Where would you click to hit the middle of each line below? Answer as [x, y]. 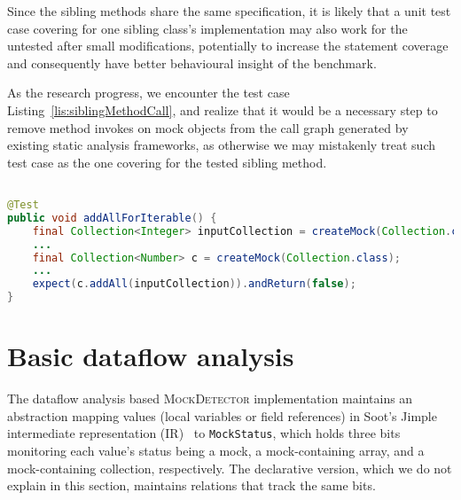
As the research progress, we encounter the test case [148, 93]
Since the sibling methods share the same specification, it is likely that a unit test [229, 11]
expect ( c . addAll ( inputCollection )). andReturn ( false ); [194, 284]
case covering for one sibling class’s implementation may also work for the [207, 28]
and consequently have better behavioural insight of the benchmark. [192, 62]
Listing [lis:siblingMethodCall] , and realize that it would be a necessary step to [223, 109]
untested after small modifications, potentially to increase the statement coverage [228, 46]
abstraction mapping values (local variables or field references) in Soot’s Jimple [222, 415]
